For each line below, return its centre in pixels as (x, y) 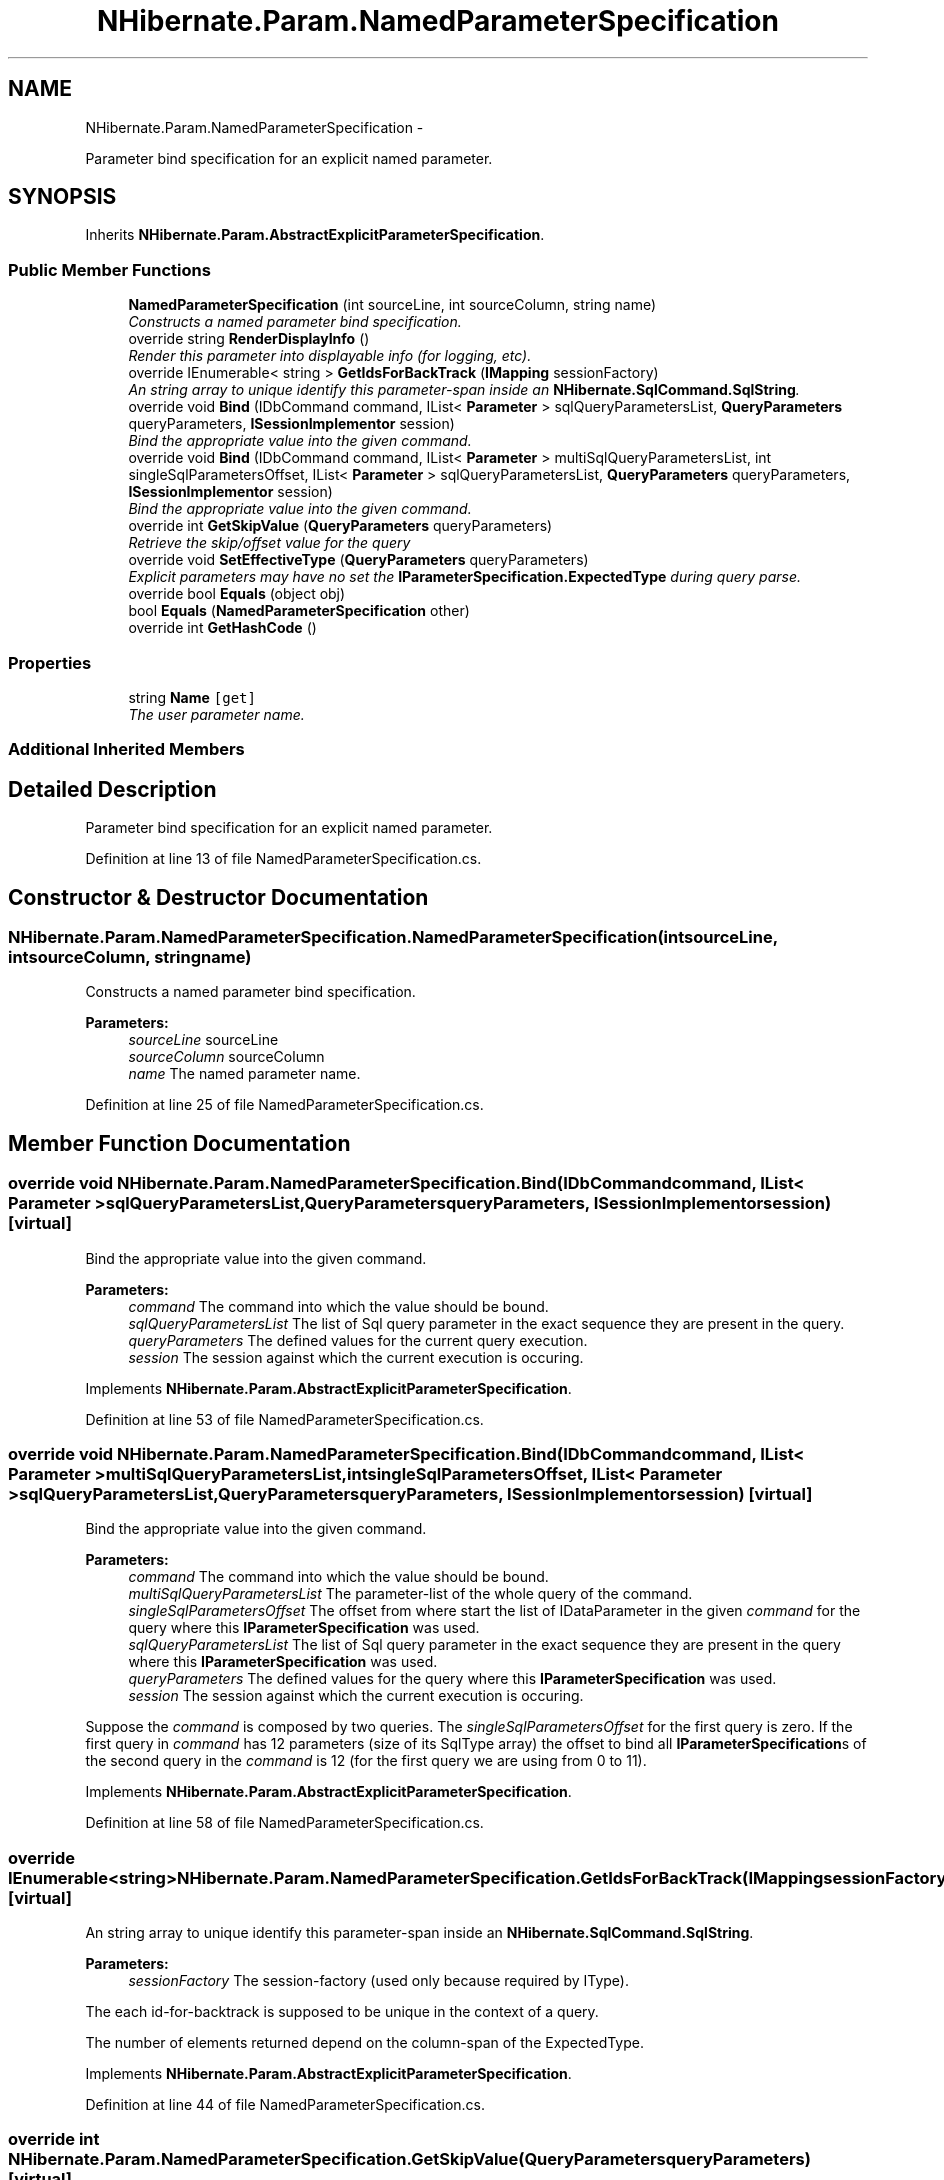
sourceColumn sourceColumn (226, 1057)
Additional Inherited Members (126, 749)
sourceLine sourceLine (203, 1040)
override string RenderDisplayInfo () (249, 339)
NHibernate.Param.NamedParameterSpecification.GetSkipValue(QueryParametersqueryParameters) (409, 2159)
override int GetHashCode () (222, 628)
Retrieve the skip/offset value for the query (269, 543)
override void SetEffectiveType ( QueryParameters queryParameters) (358, 560)
